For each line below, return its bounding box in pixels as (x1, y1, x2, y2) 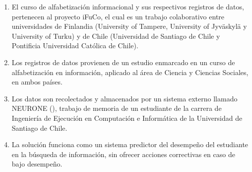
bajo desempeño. (11, 159, 63, 169)
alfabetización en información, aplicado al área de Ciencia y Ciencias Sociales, (11, 67, 249, 77)
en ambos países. (11, 77, 63, 87)
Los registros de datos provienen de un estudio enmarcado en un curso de (11, 57, 235, 67)
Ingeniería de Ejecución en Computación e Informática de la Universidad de (11, 112, 243, 123)
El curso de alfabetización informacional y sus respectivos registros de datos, (11, 1, 244, 11)
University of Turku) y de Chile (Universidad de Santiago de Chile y (11, 30, 220, 41)
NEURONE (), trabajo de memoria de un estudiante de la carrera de (11, 103, 222, 113)
